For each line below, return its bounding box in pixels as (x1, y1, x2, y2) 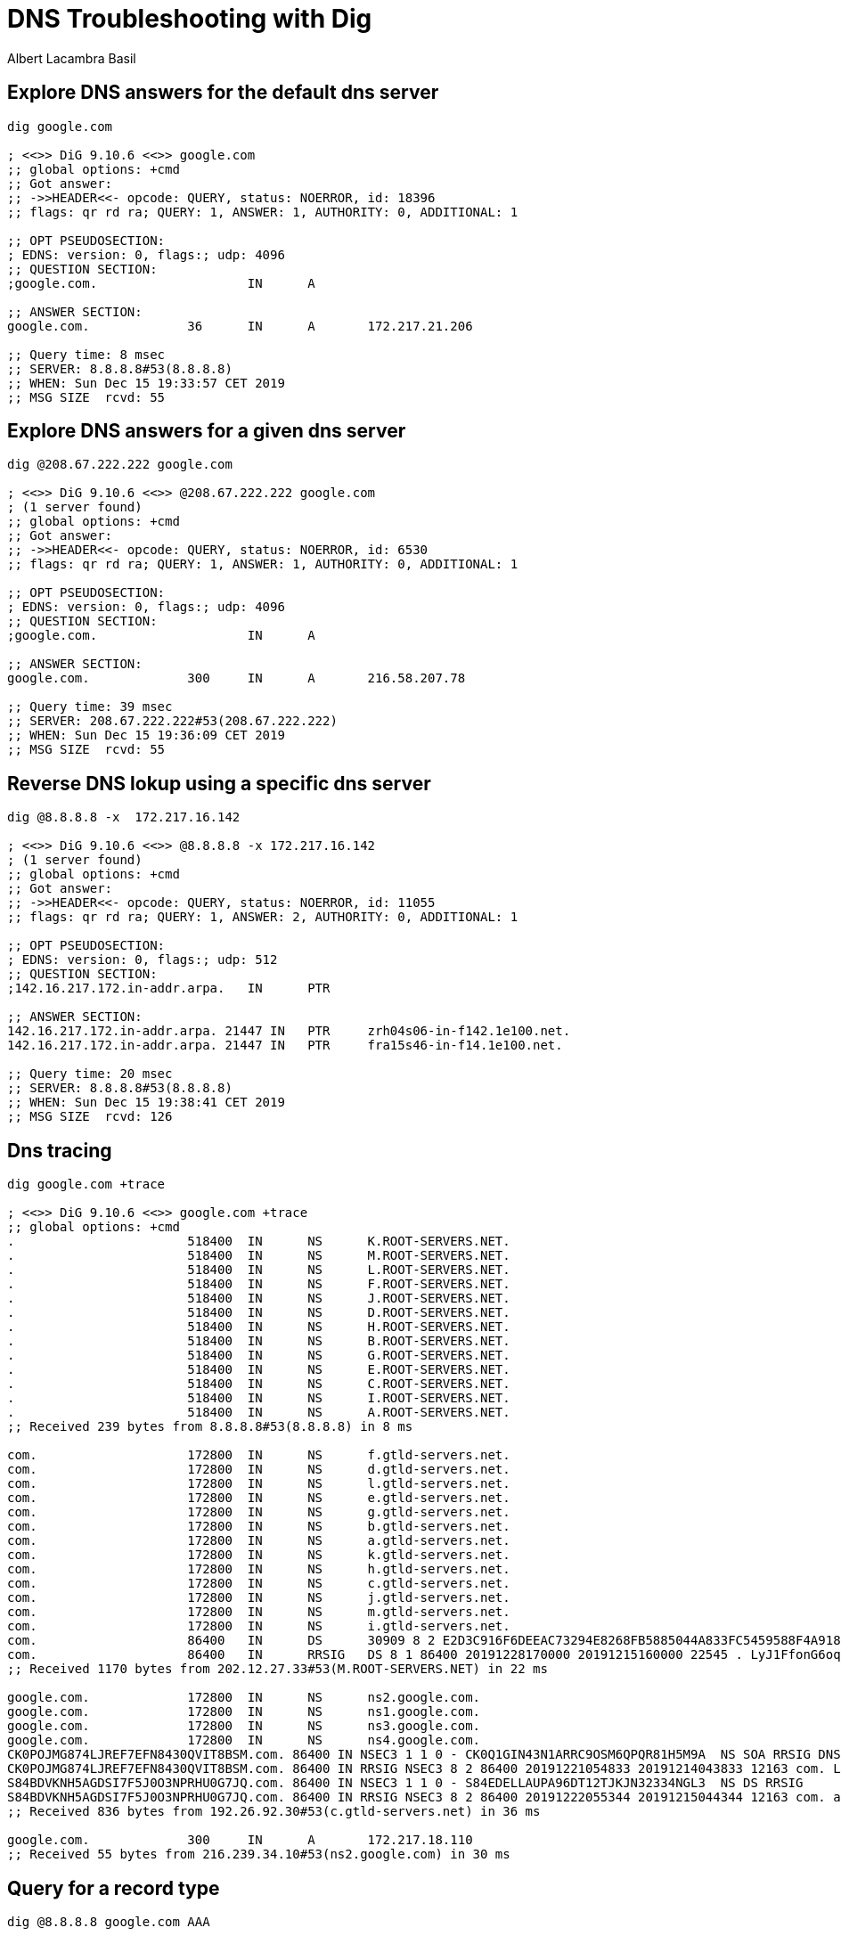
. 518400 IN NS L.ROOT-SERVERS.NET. (7, 1262, 510, 1278)
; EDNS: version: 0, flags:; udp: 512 (7, 952, 278, 968)
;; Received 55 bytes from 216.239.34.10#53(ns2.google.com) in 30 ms (7, 1847, 510, 1862)
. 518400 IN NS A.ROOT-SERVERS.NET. (7, 1405, 510, 1420)
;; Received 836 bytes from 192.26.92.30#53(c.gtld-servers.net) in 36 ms (7, 1804, 541, 1819)
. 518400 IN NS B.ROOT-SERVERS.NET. (7, 1334, 510, 1349)
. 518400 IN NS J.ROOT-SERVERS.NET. (7, 1291, 510, 1306)
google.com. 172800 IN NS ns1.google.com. (7, 1704, 481, 1720)
